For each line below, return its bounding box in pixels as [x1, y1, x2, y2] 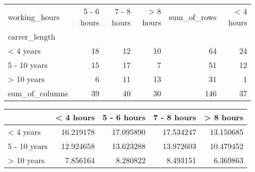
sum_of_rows [169, 11, 217, 22]
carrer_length [8, 31, 55, 42]
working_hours [8, 11, 60, 22]
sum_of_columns [8, 87, 68, 99]
